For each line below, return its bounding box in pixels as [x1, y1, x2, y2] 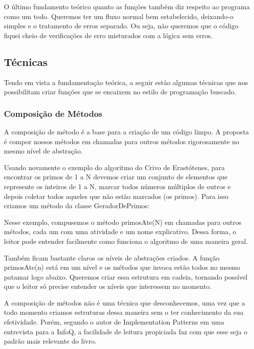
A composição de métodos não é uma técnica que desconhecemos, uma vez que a [4, 297, 245, 307]
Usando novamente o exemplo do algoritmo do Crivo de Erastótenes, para [4, 162, 225, 172]
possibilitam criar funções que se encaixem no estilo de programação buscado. [4, 87, 236, 97]
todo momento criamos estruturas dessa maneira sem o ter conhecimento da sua [4, 307, 244, 317]
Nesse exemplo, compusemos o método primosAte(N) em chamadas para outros [4, 217, 242, 227]
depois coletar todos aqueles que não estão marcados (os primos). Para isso [4, 191, 229, 201]
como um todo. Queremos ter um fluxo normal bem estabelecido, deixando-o [4, 11, 233, 21]
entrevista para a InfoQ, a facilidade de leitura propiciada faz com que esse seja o [4, 326, 248, 336]
